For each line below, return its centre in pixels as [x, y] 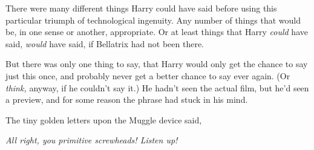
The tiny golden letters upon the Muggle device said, [104, 119]
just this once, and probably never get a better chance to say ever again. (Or [148, 75]
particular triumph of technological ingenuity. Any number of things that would [153, 20]
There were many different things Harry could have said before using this [141, 8]
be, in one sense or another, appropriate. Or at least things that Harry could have [157, 32]
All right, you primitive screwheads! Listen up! [92, 140]
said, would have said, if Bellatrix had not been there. [105, 43]
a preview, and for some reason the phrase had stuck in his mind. [127, 99]
